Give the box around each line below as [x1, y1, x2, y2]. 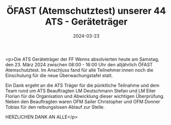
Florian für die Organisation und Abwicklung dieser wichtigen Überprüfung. [5, 93, 165, 99]
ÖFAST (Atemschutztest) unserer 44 [7, 5, 166, 17]
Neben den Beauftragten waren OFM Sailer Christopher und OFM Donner [5, 98, 161, 105]
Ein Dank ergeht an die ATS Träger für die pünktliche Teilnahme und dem [5, 82, 160, 88]
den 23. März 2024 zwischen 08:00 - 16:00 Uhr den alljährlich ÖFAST [5, 61, 153, 67]
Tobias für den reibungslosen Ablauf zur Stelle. [5, 104, 105, 110]
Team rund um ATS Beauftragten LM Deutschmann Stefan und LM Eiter [5, 87, 156, 94]
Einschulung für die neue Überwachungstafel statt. [5, 72, 113, 79]
